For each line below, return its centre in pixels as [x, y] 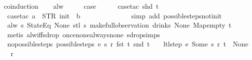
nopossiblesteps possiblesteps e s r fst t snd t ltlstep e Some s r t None [128, 44]
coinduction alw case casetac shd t [81, 6]
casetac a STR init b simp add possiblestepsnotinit [114, 15]
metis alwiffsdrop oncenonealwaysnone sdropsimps [84, 34]
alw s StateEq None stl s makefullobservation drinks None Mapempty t [119, 25]
